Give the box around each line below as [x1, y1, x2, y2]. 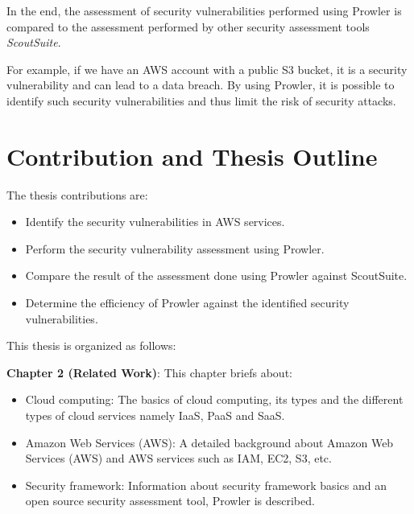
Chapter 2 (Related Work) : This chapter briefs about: [6, 364, 292, 380]
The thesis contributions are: [6, 186, 148, 203]
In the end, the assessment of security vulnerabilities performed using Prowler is [6, 2, 402, 19]
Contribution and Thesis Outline [6, 139, 378, 172]
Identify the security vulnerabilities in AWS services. [25, 213, 285, 230]
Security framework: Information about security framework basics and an [25, 476, 387, 493]
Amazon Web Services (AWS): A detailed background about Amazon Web [25, 434, 394, 450]
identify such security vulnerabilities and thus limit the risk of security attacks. [6, 92, 396, 109]
